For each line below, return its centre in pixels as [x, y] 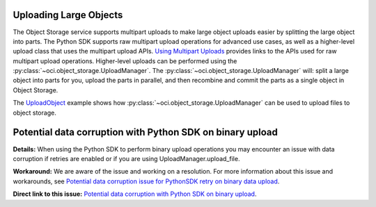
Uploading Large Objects [68, 15]
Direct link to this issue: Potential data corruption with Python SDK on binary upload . [135, 194]
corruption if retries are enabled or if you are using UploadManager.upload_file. [126, 158]
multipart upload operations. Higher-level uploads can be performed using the [125, 61]
